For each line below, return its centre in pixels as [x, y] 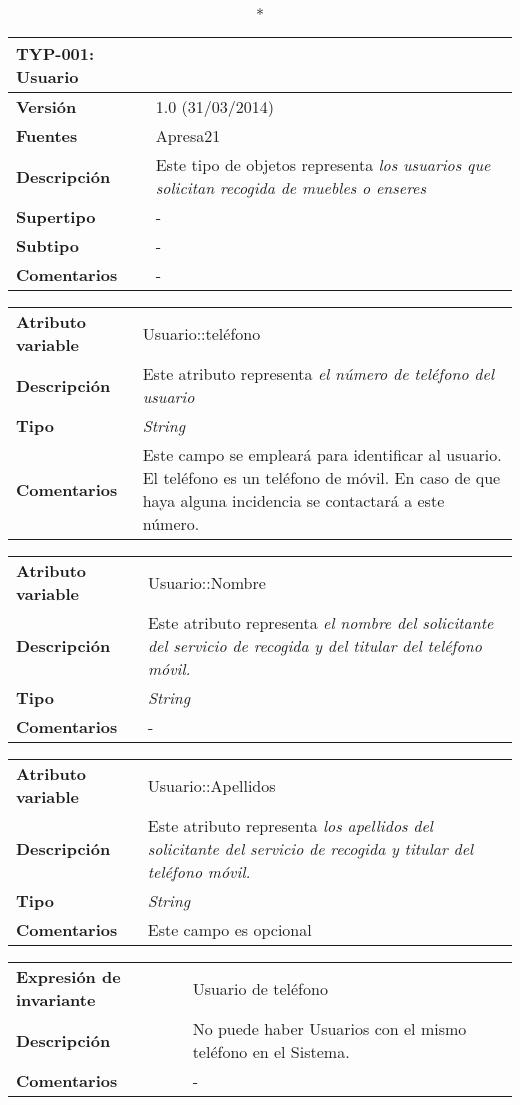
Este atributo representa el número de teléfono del [318, 373]
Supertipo [56, 216]
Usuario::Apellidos [211, 785]
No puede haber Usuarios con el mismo [329, 1028]
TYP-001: [55, 53]
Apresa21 [188, 135]
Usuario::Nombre [206, 582]
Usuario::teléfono [201, 333]
